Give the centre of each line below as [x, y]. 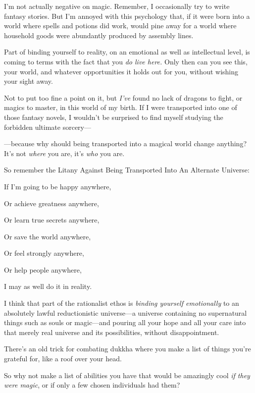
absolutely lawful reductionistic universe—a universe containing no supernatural [126, 312]
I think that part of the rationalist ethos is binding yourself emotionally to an [122, 303]
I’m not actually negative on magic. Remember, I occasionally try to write [117, 6]
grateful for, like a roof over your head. [63, 359]
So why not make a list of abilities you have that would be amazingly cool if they [127, 375]
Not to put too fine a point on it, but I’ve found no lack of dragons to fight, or [123, 97]
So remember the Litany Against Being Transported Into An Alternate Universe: [127, 170]
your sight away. [28, 81]
